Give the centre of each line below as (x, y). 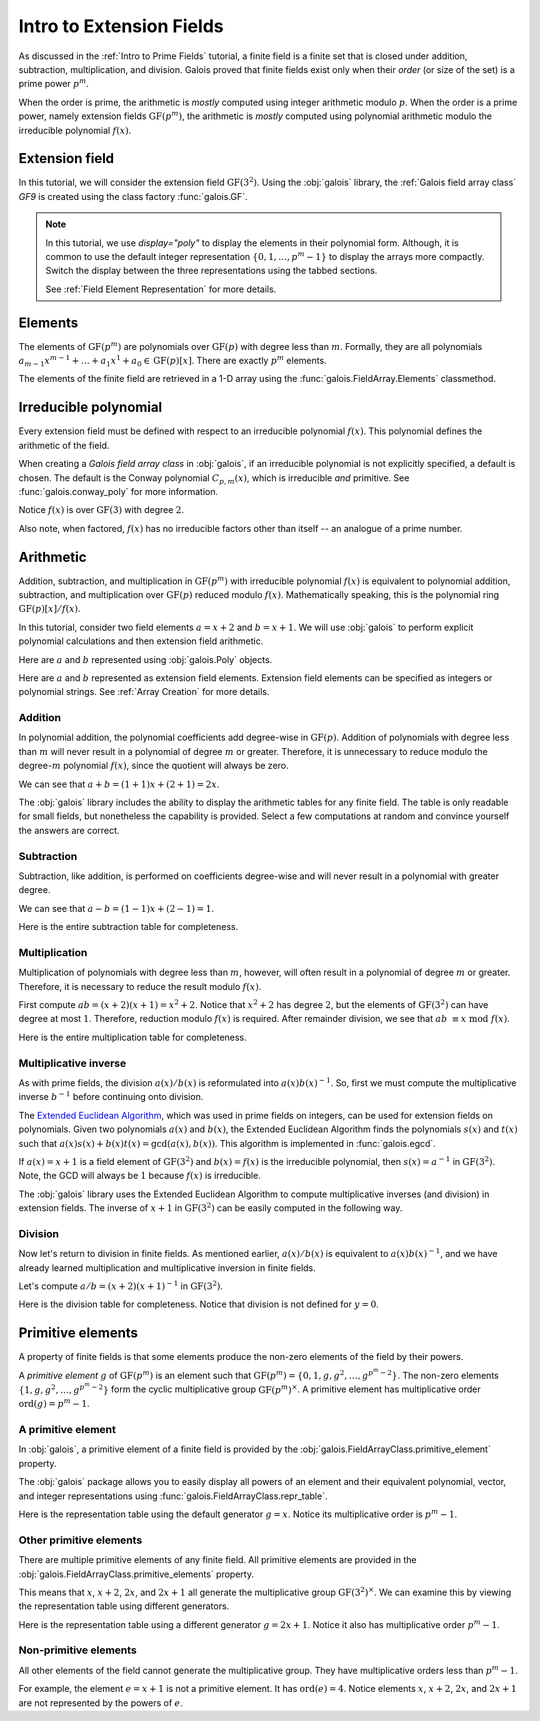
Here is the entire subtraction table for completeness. (128, 927)
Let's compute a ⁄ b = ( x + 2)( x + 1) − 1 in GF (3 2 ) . (121, 1285)
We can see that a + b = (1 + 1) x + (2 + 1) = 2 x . (119, 784)
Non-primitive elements (77, 1650)
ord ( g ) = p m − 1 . (54, 1403)
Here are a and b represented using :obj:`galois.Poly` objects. (145, 659)
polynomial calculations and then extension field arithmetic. (141, 641)
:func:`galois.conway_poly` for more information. (118, 491)
